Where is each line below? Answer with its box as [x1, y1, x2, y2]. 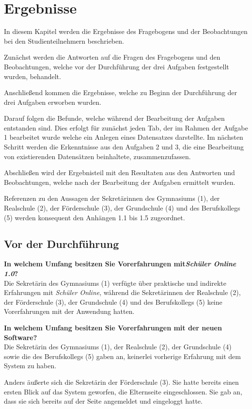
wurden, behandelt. [4, 71, 61, 81]
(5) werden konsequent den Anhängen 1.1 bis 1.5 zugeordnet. [4, 212, 185, 222]
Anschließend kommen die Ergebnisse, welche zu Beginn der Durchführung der [4, 87, 237, 98]
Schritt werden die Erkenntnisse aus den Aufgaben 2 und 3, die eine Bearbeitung [4, 142, 244, 152]
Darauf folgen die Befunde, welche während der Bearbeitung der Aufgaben [4, 113, 225, 123]
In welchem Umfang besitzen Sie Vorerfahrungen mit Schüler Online [4, 259, 236, 269]
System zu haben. [4, 360, 57, 371]
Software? [4, 332, 37, 342]
